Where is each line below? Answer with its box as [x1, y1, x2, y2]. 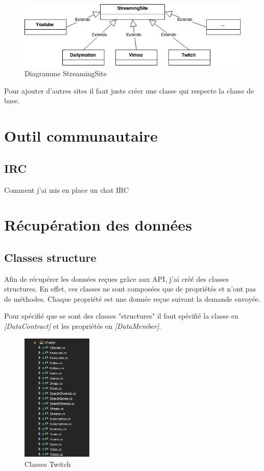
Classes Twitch [25, 458, 71, 469]
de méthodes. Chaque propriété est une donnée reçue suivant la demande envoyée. [4, 293, 260, 304]
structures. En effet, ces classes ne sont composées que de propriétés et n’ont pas [4, 283, 256, 294]
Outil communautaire [4, 125, 158, 146]
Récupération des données [4, 214, 192, 235]
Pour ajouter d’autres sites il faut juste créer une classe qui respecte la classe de [4, 85, 254, 96]
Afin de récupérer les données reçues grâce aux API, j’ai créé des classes [4, 273, 229, 284]
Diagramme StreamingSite [25, 68, 107, 79]
